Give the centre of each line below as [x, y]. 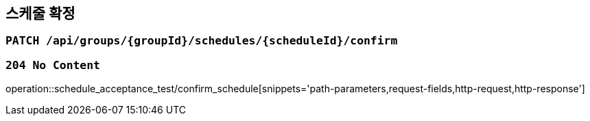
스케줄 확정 [40, 13]
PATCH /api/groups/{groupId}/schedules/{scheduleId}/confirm [202, 41]
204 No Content [53, 65]
